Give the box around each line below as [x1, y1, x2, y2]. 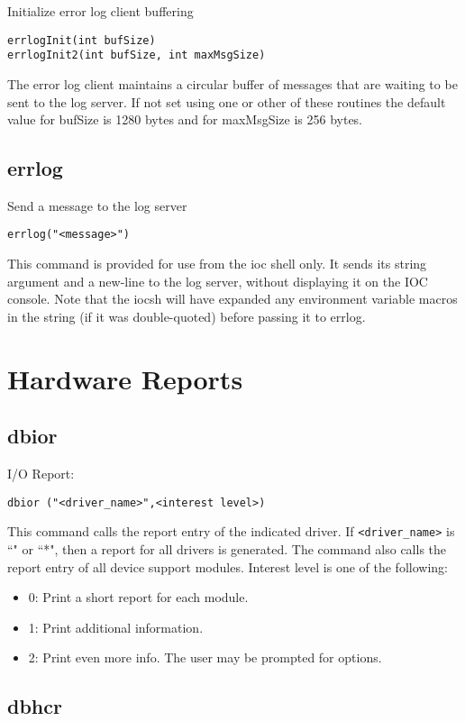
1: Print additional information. [28, 617, 204, 636]
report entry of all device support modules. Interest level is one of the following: [7, 557, 448, 576]
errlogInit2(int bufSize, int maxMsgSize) [7, 49, 266, 62]
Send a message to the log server [7, 196, 187, 214]
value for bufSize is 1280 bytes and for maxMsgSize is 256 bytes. [7, 110, 363, 129]
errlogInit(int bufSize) [7, 33, 156, 47]
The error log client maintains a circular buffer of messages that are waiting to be [7, 74, 458, 93]
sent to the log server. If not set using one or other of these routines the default [7, 92, 446, 111]
